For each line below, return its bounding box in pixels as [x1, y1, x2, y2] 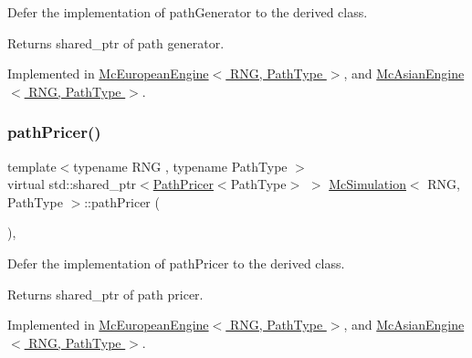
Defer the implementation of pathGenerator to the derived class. [7, 3, 368, 21]
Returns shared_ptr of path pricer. [7, 284, 204, 303]
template [7, 156, 57, 175]
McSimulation [329, 174, 406, 194]
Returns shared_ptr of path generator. [7, 33, 225, 52]
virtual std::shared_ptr [7, 174, 137, 194]
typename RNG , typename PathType [73, 156, 288, 175]
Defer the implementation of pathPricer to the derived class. [7, 253, 345, 272]
